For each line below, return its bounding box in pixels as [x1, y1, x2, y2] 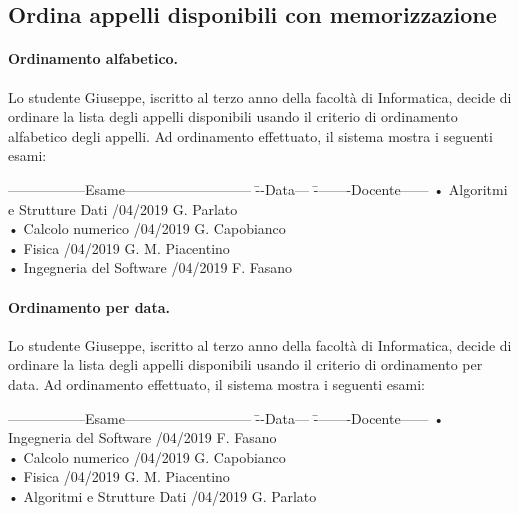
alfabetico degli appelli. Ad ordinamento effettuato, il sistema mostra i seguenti [8, 125, 493, 146]
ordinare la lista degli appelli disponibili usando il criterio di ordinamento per [8, 354, 483, 375]
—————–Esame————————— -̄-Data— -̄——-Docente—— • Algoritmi [8, 178, 508, 199]
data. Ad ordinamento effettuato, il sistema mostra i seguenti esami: [8, 373, 425, 394]
